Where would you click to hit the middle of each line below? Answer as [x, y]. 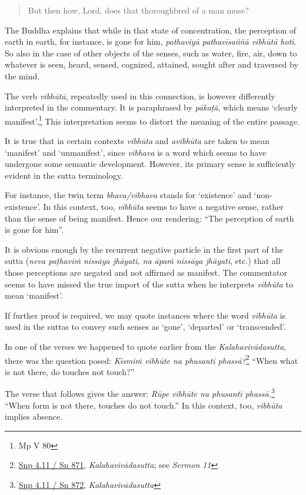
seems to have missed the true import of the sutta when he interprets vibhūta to [149, 284]
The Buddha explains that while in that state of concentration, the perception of [151, 30]
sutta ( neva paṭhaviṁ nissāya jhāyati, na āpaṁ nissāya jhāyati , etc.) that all [143, 261]
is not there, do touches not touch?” [70, 371]
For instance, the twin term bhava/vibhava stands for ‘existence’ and [128, 195]
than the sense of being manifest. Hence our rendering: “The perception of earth [149, 218]
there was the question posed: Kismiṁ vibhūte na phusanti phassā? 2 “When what [152, 359]
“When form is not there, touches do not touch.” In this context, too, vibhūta [144, 405]
